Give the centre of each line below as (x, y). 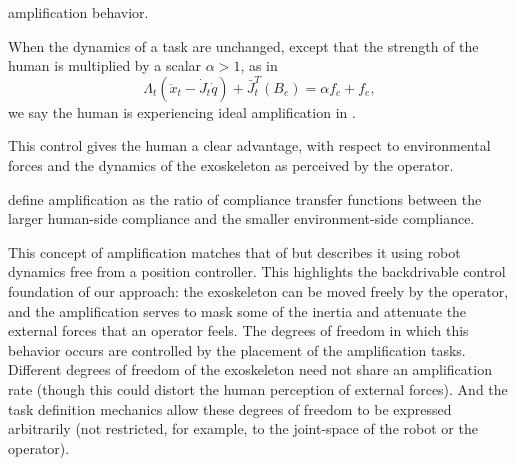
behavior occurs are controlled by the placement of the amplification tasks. (237, 349)
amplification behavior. (78, 12)
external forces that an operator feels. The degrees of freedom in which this (238, 330)
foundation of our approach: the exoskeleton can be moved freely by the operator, (258, 290)
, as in (259, 65)
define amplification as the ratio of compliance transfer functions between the (245, 198)
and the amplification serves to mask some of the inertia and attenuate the (237, 310)
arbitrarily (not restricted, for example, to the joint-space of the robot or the (243, 428)
